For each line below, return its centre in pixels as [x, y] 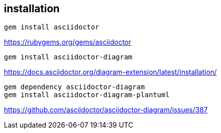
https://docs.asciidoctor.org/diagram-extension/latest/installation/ [110, 72]
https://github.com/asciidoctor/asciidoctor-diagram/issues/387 [106, 110]
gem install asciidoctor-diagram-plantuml [87, 95]
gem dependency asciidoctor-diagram [74, 87]
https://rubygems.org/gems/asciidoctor [68, 42]
